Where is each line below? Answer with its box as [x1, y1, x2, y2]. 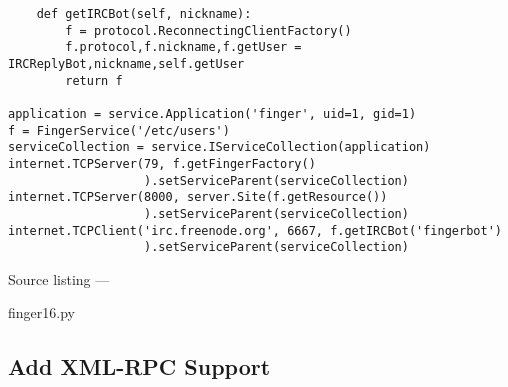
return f [65, 73, 123, 88]
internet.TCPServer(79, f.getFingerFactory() [8, 156, 316, 171]
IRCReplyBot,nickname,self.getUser [8, 56, 245, 71]
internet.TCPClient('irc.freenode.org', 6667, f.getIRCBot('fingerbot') [8, 223, 502, 238]
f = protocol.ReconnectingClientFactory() [65, 23, 352, 38]
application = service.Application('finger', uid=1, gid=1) [8, 106, 417, 121]
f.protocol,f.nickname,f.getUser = [65, 40, 302, 55]
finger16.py [8, 302, 75, 323]
